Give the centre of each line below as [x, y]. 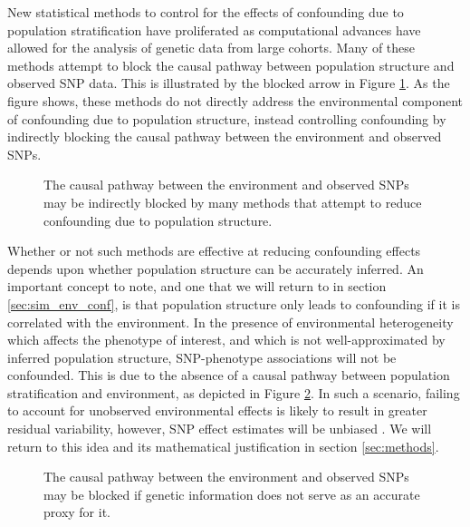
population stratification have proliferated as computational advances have [214, 29]
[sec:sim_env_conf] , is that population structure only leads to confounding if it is [234, 303]
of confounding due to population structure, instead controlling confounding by [227, 118]
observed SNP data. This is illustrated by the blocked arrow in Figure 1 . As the [229, 83]
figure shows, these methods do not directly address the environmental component [235, 100]
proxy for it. [77, 512]
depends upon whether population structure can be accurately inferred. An [216, 268]
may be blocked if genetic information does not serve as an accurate [232, 494]
